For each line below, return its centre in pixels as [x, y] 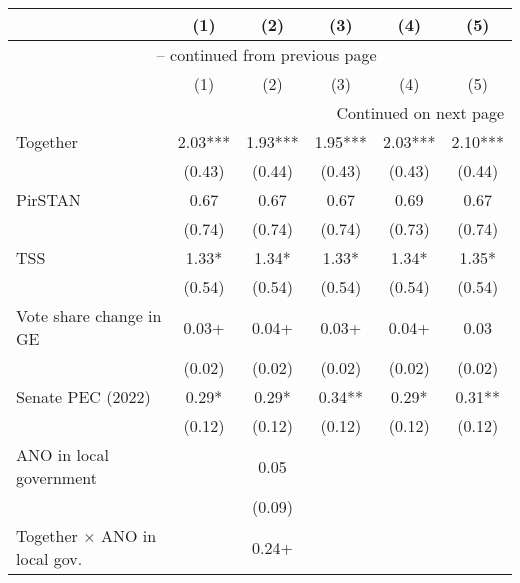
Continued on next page [420, 112]
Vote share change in [89, 315]
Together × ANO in [86, 535]
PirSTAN [48, 199]
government [56, 477]
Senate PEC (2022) [83, 396]
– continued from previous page [266, 54]
